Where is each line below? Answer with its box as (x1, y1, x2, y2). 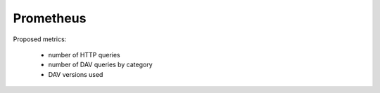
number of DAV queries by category (48, 60, 153, 69)
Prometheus (13, 10, 87, 26)
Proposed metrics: (13, 35, 67, 43)
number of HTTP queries (48, 50, 120, 59)
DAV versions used (48, 70, 103, 78)
